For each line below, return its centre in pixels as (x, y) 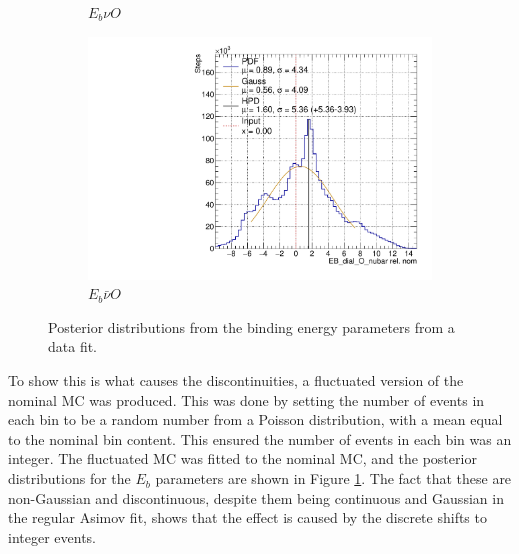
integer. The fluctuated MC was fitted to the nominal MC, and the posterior (242, 458)
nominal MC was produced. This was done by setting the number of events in (246, 399)
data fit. (73, 346)
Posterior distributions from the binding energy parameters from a (251, 326)
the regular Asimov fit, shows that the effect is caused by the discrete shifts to (247, 517)
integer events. (52, 536)
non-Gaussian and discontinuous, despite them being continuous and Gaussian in (256, 497)
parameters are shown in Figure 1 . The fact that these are (333, 478)
